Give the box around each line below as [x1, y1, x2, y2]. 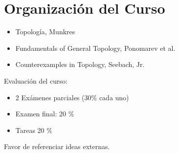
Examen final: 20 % [15, 109, 74, 119]
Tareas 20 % [15, 125, 52, 135]
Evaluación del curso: [4, 75, 67, 86]
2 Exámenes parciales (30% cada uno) [15, 92, 129, 102]
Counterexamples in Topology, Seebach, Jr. [15, 59, 145, 69]
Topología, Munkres [15, 26, 75, 37]
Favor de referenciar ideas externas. [4, 141, 110, 152]
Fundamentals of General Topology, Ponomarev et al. [15, 43, 176, 53]
